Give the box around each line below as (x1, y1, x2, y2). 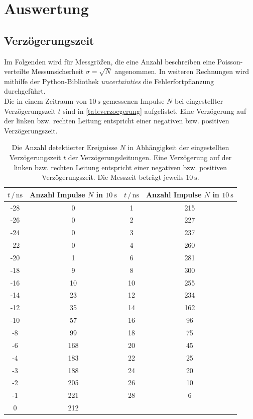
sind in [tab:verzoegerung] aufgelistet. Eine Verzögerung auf (63, 105, 246, 116)
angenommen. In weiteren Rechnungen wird (114, 66, 249, 77)
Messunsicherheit (31, 66, 84, 77)
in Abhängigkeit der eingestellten (128, 142, 229, 153)
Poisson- (217, 56, 243, 66)
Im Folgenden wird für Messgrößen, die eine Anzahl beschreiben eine (4, 56, 215, 66)
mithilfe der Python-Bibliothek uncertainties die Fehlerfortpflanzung (4, 76, 214, 86)
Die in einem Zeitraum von (4, 95, 87, 106)
